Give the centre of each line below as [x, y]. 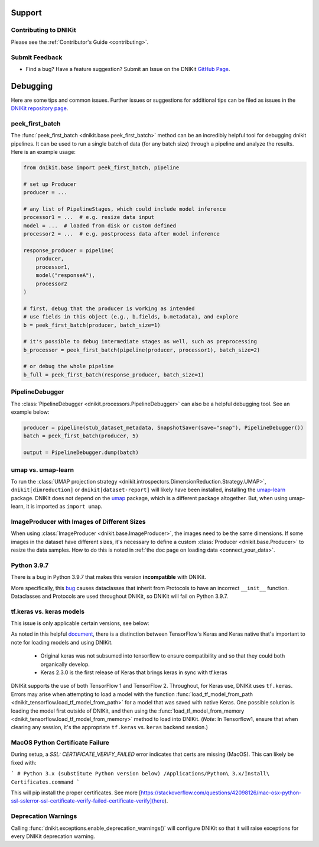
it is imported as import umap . [64, 507]
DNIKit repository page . [40, 108]
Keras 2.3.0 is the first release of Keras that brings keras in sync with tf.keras [134, 672]
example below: [30, 412]
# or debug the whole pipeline [69, 366]
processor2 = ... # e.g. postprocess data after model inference [121, 234]
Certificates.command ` [45, 782]
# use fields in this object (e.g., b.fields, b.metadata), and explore [131, 317]
